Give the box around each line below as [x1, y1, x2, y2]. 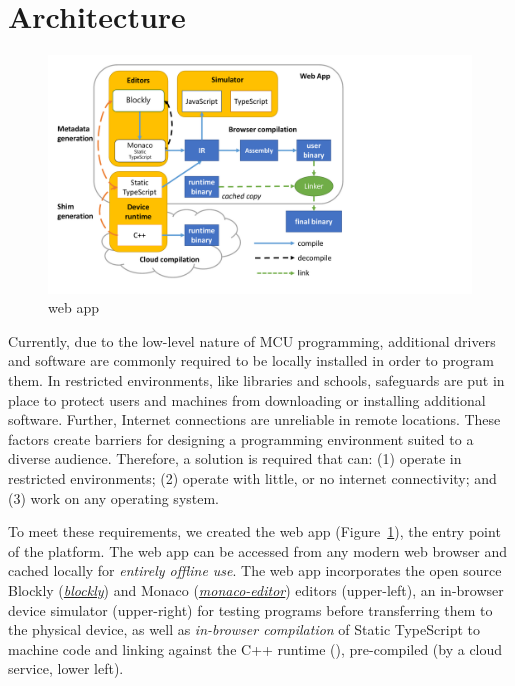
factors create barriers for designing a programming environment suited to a [8, 428, 474, 449]
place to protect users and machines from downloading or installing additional [8, 389, 486, 410]
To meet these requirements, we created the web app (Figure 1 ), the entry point [8, 521, 501, 542]
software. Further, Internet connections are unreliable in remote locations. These [8, 409, 501, 430]
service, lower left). [8, 658, 124, 679]
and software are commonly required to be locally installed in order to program [8, 350, 494, 371]
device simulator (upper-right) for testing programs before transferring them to [8, 599, 493, 620]
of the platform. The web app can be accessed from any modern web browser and [8, 540, 507, 561]
